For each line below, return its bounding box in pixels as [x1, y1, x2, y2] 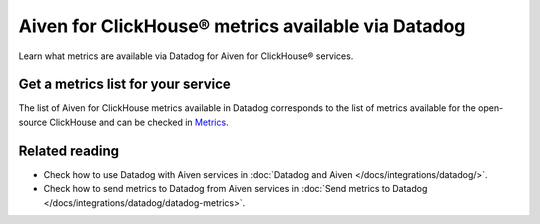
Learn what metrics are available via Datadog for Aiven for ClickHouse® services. [18, 50, 354, 62]
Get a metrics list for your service [18, 76, 232, 93]
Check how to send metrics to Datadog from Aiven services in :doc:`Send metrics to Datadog [43, 183, 428, 195]
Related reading [18, 142, 120, 159]
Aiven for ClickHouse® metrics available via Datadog [18, 15, 466, 37]
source [18, 116, 48, 128]
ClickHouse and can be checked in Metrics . [49, 116, 229, 128]
